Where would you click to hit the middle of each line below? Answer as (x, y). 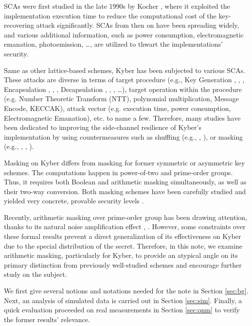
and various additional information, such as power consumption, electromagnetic (124, 34)
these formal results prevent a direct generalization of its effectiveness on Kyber (123, 236)
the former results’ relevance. (47, 319)
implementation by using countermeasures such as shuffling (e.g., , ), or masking (124, 136)
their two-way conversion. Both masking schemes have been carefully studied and (125, 191)
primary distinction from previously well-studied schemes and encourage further (123, 264)
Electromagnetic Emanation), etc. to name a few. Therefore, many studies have (122, 118)
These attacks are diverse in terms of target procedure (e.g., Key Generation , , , (124, 80)
